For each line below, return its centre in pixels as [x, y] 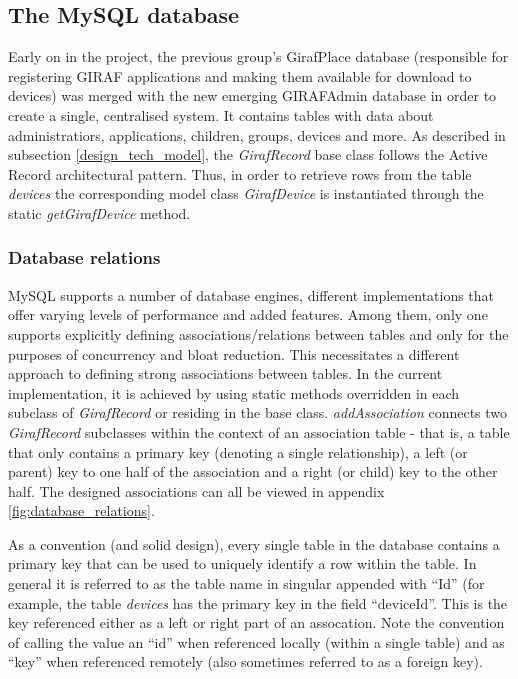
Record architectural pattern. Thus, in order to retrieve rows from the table [240, 173]
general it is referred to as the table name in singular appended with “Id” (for [246, 583]
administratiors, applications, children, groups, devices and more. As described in [257, 134]
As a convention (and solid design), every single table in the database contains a [254, 543]
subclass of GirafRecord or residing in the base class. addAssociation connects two [258, 412]
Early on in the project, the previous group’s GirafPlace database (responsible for [258, 56]
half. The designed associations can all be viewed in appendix [196, 490]
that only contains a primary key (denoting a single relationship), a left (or [238, 451]
